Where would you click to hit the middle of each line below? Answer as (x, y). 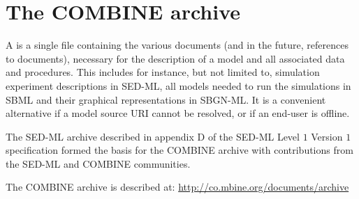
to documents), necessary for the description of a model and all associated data (175, 58)
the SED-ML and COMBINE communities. (98, 163)
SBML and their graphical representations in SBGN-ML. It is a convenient (166, 99)
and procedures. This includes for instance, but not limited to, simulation (163, 72)
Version (327, 136)
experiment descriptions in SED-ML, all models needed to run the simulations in (178, 85)
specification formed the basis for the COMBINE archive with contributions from (179, 150)
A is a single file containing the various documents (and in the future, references (177, 45)
